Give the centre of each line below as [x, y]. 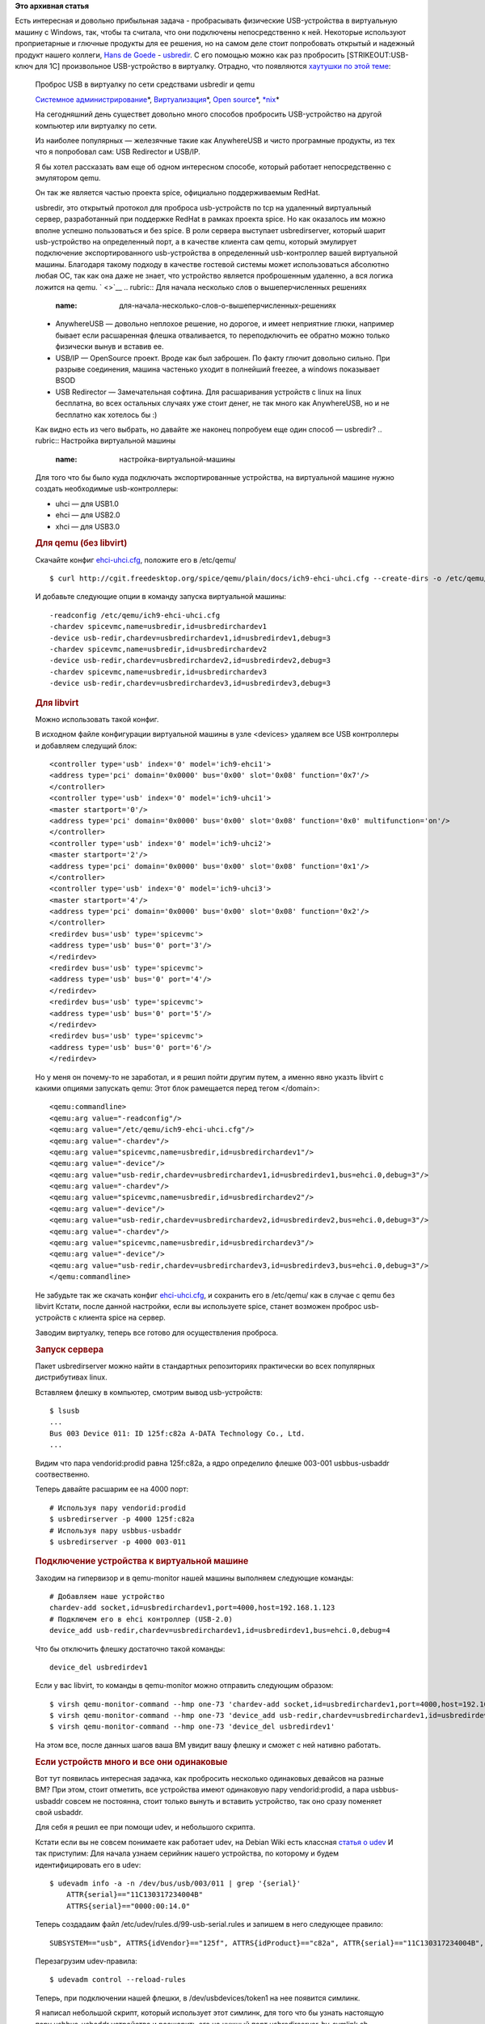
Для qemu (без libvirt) [81, 543]
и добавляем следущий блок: [86, 746]
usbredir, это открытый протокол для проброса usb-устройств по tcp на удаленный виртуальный [203, 207]
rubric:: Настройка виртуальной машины [105, 440]
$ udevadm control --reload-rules [118, 1980]
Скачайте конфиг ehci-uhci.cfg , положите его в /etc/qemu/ [136, 559]
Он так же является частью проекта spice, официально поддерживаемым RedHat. [178, 193]
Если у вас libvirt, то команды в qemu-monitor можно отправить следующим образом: [184, 1686]
